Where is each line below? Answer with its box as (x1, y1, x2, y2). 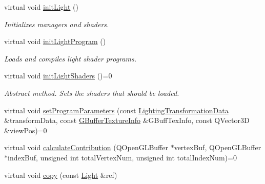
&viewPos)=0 (4, 125, 47, 135)
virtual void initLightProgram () (4, 36, 106, 47)
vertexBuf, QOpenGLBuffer (174, 142, 261, 153)
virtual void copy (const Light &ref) (4, 169, 117, 180)
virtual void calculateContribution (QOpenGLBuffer (4, 142, 168, 153)
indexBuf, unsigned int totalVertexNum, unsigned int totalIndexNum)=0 (8, 152, 237, 162)
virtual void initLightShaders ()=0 (4, 70, 112, 81)
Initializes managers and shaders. (4, 18, 109, 29)
